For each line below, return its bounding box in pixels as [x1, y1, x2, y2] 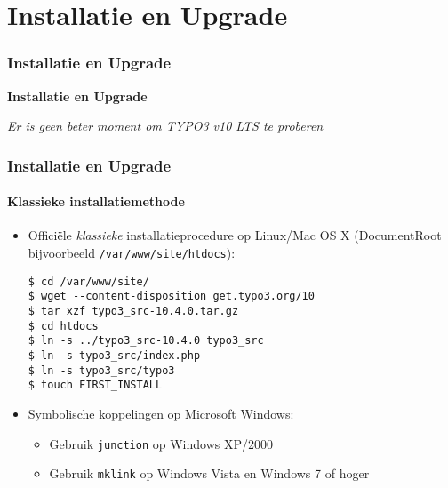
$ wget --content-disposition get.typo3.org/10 [28, 290, 315, 303]
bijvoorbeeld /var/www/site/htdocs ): [28, 244, 236, 262]
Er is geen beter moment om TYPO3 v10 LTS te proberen [7, 116, 324, 135]
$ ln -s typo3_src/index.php [28, 348, 201, 362]
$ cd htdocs [28, 319, 99, 332]
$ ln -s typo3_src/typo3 [28, 364, 175, 377]
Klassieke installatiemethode [7, 192, 185, 211]
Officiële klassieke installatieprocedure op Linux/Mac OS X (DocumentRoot [28, 226, 442, 244]
